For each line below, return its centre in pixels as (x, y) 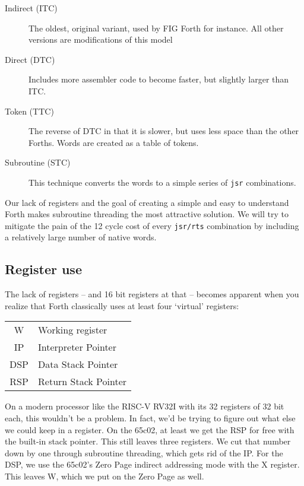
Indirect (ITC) (31, 8)
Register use (43, 269)
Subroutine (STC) (38, 162)
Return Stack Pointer (83, 382)
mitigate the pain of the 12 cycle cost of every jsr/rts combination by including (152, 225)
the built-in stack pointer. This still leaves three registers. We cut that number (148, 441)
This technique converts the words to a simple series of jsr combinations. (162, 182)
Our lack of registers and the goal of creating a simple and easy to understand (147, 202)
